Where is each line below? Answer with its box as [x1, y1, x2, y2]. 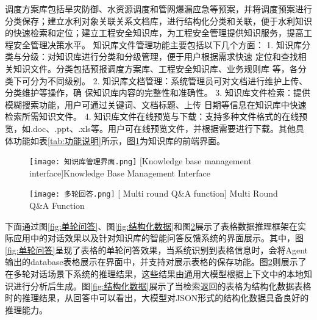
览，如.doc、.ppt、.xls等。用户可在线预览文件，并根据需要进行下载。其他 [5, 122, 296, 134]
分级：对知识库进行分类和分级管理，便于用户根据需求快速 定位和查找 [21, 50, 298, 63]
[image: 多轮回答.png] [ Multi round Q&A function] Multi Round [29, 187, 278, 200]
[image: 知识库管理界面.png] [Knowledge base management [29, 155, 252, 167]
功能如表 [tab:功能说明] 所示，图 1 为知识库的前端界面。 [13, 134, 225, 147]
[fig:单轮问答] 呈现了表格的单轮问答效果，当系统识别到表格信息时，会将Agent [5, 243, 308, 256]
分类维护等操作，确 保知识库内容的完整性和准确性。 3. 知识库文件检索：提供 [5, 86, 310, 99]
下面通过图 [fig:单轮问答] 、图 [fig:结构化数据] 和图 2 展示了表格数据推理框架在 [5, 219, 297, 232]
